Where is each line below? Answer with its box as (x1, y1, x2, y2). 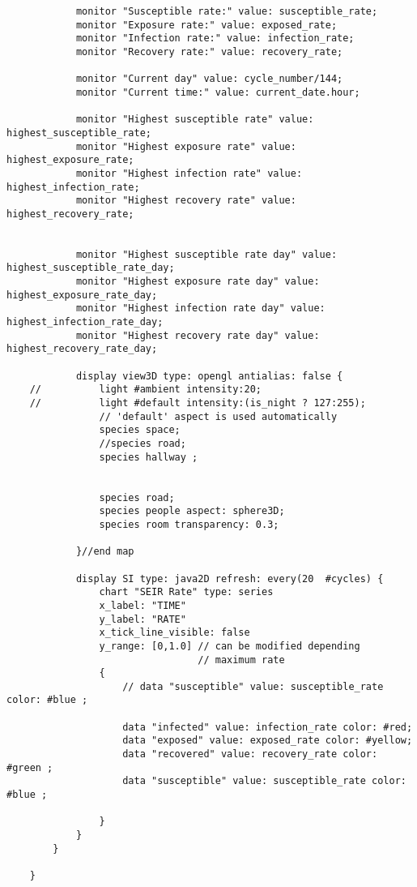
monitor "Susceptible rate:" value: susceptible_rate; (75, 6, 378, 17)
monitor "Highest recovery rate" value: (75, 195, 296, 207)
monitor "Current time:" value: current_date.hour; (75, 86, 360, 98)
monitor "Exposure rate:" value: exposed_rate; (75, 19, 338, 31)
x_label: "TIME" (99, 599, 186, 611)
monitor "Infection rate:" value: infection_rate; (75, 32, 355, 45)
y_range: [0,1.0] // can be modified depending (99, 640, 360, 652)
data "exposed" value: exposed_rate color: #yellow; (122, 735, 413, 747)
